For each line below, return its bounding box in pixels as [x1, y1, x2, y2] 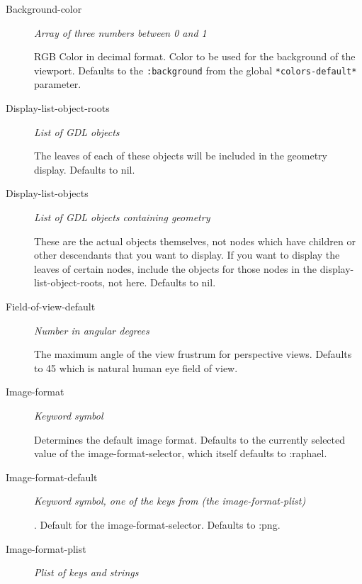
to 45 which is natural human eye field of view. [34, 360, 238, 375]
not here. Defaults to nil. [108, 275, 216, 290]
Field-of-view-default [6, 298, 96, 313]
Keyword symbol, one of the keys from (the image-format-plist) [34, 493, 306, 508]
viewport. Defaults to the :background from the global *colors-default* [34, 62, 357, 77]
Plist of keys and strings [34, 565, 139, 580]
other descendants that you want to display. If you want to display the [34, 247, 340, 262]
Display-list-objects [6, 186, 89, 201]
